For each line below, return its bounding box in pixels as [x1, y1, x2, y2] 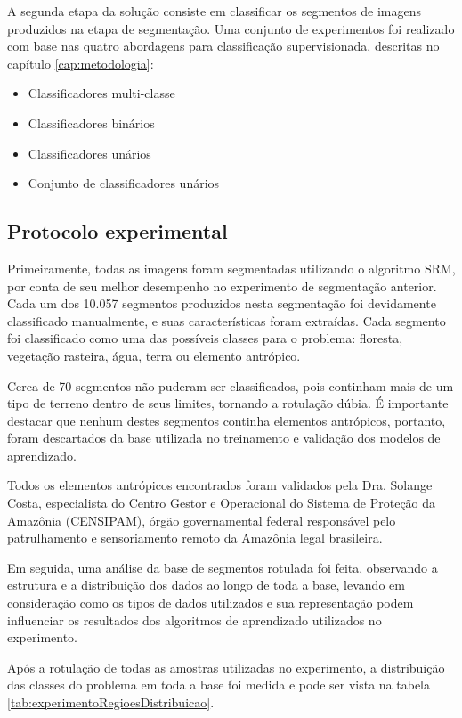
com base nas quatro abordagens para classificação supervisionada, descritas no [7, 37, 440, 55]
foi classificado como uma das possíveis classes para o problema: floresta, [7, 329, 403, 347]
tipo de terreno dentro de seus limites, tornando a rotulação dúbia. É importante [7, 394, 449, 412]
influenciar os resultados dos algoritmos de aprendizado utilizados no [7, 610, 382, 629]
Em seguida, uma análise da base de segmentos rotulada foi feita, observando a [7, 558, 438, 576]
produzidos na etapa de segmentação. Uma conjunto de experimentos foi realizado [7, 19, 455, 37]
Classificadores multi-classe [28, 84, 175, 102]
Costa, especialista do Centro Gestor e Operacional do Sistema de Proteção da [7, 494, 436, 512]
